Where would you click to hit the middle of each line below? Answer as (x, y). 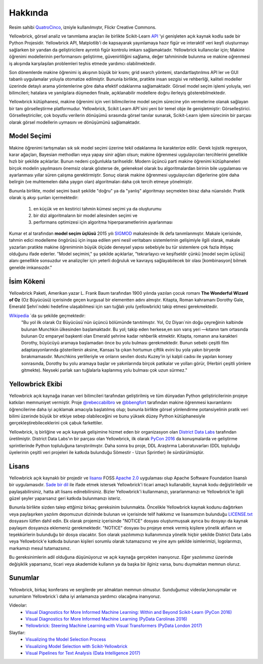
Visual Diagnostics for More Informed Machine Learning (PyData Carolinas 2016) (106, 619)
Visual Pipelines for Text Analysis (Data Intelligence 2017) (83, 653)
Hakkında (29, 13)
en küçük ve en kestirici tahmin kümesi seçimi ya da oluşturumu (97, 209)
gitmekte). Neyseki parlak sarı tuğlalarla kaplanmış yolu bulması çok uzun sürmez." (104, 370)
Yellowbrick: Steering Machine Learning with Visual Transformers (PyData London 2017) (114, 626)
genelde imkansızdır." (30, 267)
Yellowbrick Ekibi (36, 384)
